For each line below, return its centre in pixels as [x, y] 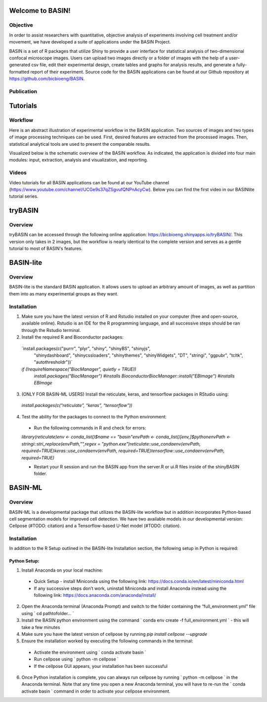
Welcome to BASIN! [40, 11]
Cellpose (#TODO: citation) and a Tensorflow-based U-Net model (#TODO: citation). [95, 526]
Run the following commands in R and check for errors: [90, 428]
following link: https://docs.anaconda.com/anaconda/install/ [95, 595]
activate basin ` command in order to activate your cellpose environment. [96, 691]
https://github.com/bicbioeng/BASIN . [47, 79]
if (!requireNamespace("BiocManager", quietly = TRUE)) [79, 369]
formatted [19, 72]
